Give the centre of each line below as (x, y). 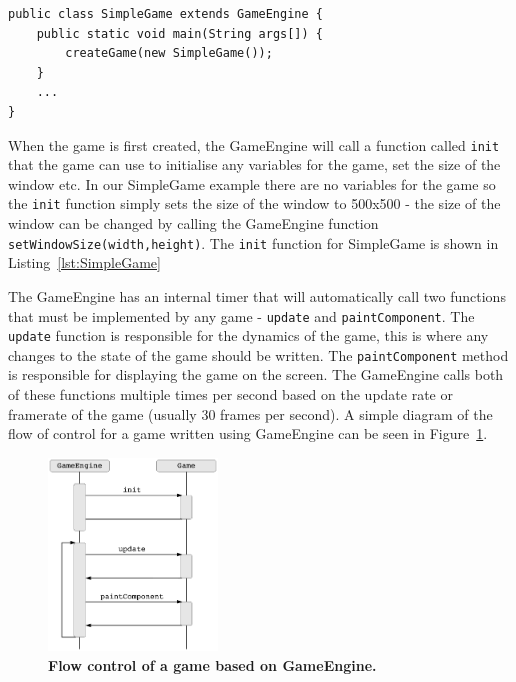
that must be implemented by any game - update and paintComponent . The (241, 315)
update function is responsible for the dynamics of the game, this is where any (248, 335)
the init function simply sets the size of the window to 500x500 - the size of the (254, 203)
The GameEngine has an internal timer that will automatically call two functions (257, 295)
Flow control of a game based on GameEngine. (212, 664)
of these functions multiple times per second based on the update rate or (230, 394)
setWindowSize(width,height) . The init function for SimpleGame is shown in (253, 242)
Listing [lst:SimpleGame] (84, 262)
